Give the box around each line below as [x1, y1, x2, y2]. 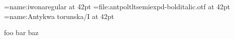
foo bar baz [4, 27, 39, 38]
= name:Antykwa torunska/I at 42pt [4, 11, 115, 21]
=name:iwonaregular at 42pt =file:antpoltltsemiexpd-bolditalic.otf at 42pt [4, 1, 231, 11]
